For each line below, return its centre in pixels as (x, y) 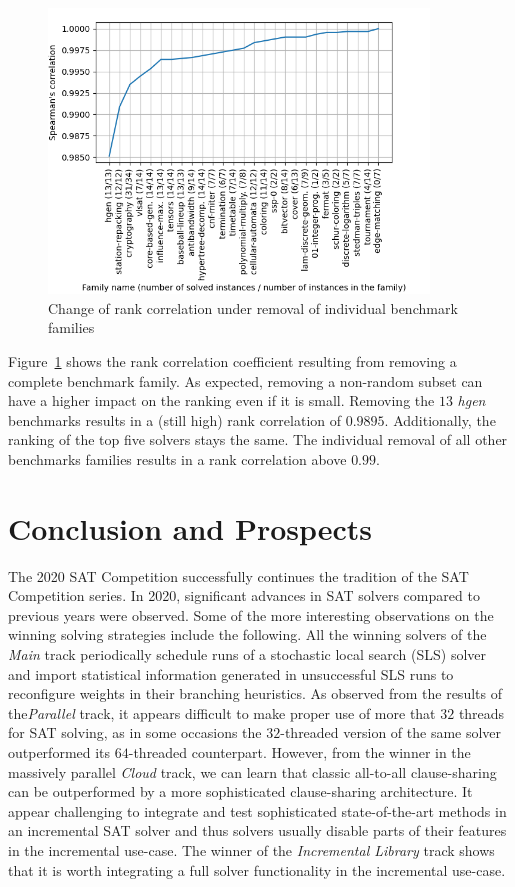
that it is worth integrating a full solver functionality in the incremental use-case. (257, 869)
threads (481, 712)
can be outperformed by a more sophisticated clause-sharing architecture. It (240, 791)
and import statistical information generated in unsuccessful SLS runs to (231, 673)
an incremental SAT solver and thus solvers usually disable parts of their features (257, 830)
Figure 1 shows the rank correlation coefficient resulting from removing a (232, 360)
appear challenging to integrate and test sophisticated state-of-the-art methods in (257, 810)
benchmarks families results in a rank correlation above (177, 458)
